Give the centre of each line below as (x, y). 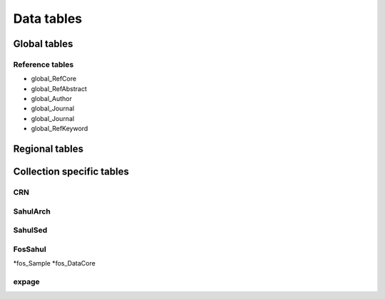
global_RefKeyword (60, 129)
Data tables (47, 19)
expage (26, 281)
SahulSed (30, 230)
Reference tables (43, 64)
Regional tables (48, 149)
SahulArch (32, 211)
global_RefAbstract (59, 88)
